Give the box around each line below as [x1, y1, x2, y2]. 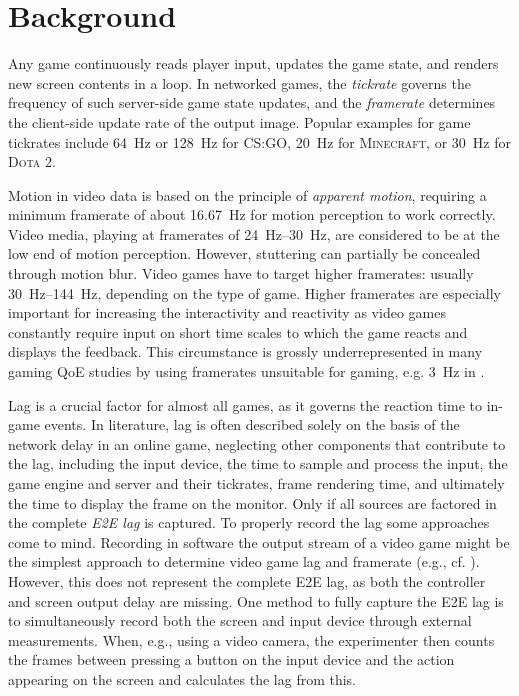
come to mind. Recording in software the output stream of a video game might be [8, 531, 510, 552]
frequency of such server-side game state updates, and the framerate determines [8, 92, 496, 113]
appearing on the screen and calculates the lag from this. [8, 668, 357, 689]
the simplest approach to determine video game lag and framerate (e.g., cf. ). [8, 551, 480, 572]
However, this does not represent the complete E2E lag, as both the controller [8, 570, 486, 591]
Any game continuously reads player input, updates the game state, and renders [8, 53, 499, 74]
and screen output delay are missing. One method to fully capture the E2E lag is [8, 590, 504, 611]
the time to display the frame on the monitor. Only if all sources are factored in [8, 492, 497, 513]
